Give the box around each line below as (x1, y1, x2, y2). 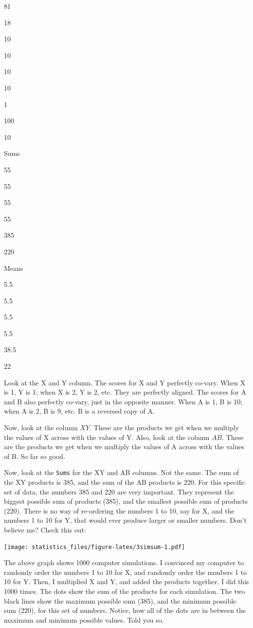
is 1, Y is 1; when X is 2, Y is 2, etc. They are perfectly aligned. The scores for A (4, 387, 246, 397)
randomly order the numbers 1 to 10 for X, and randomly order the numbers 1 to (4, 567, 247, 577)
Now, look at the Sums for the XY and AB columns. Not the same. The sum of (4, 467, 239, 477)
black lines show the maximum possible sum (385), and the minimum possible (4, 595, 236, 606)
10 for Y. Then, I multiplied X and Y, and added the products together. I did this (4, 576, 249, 587)
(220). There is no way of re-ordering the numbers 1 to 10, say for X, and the (4, 505, 235, 515)
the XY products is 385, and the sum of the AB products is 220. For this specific (4, 477, 245, 487)
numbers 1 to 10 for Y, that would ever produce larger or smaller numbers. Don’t (4, 515, 247, 525)
